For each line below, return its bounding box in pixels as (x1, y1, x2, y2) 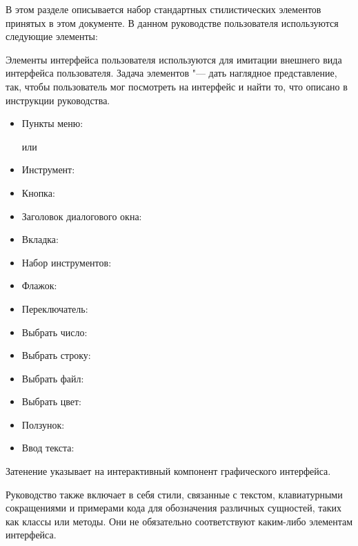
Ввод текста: (21, 440, 74, 455)
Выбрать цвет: (21, 394, 81, 409)
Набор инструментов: (21, 255, 112, 269)
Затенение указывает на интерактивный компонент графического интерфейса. (6, 464, 331, 478)
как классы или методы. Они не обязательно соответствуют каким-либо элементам (6, 514, 353, 528)
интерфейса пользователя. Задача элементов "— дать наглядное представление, (6, 66, 337, 80)
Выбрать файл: (21, 371, 84, 385)
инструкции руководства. (6, 92, 110, 107)
